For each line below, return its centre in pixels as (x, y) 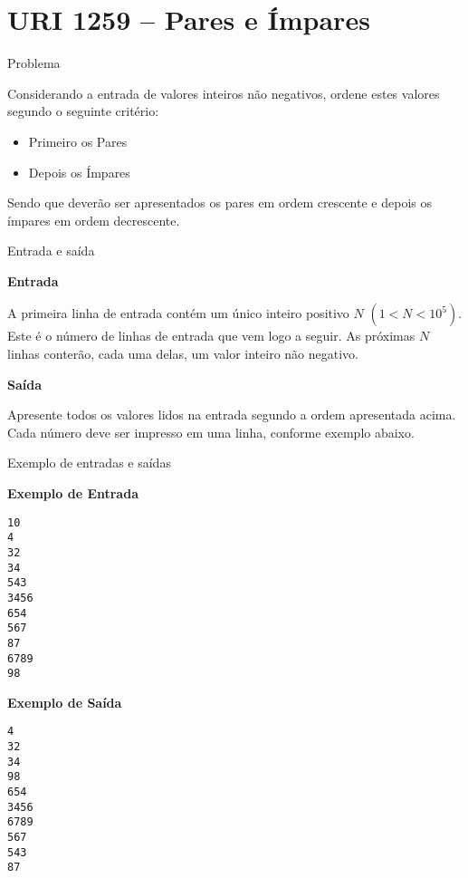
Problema (34, 63)
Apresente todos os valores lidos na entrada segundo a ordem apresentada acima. (232, 415)
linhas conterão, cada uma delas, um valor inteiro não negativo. (183, 354)
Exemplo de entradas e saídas (89, 463)
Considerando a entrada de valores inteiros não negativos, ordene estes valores (224, 93)
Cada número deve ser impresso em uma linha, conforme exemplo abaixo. (211, 432)
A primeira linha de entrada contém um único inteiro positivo (178, 313)
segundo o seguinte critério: (83, 111)
